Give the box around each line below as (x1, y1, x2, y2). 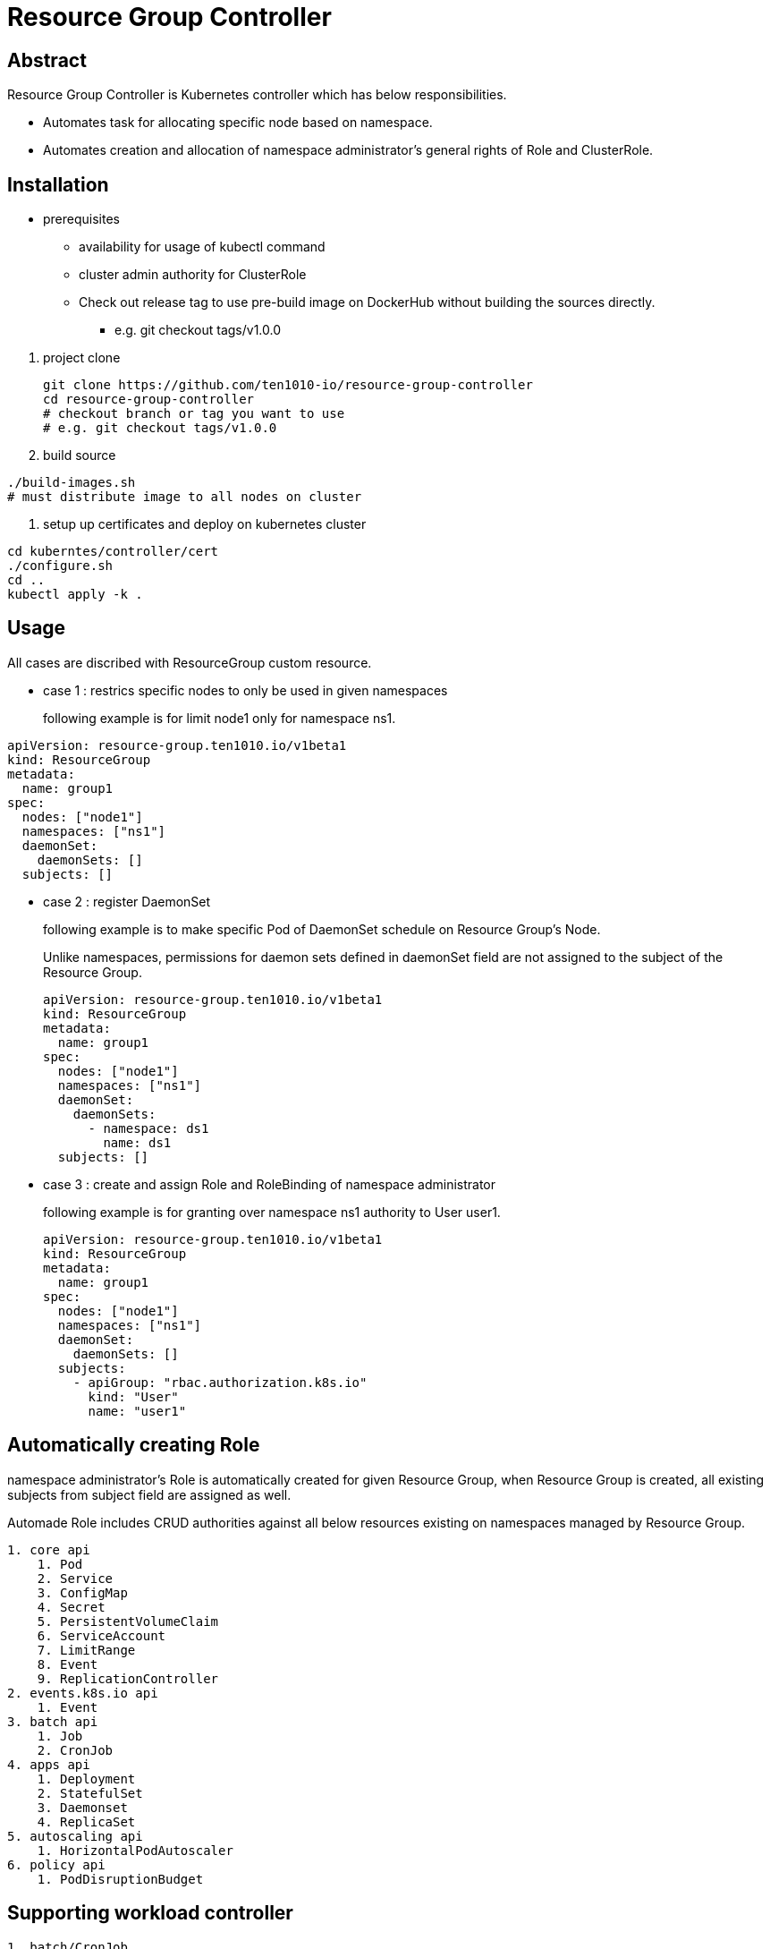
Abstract (7, 48, 87, 72)
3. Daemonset (37, 1800, 128, 1815)
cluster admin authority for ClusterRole (79, 267, 307, 283)
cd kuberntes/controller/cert (7, 544, 219, 559)
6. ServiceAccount (37, 1628, 166, 1643)
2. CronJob (37, 1742, 114, 1758)
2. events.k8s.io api (7, 1685, 158, 1700)
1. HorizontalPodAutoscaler (37, 1843, 233, 1858)
